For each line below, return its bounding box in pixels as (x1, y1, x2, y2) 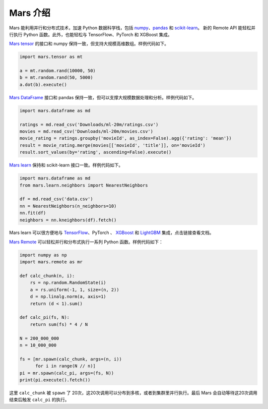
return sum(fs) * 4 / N (30, 321, 88, 327)
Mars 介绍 (9, 7, 51, 18)
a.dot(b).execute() (19, 82, 67, 87)
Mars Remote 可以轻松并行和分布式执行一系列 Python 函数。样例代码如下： (9, 238, 163, 245)
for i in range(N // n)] (35, 363, 96, 369)
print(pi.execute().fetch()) (19, 377, 91, 383)
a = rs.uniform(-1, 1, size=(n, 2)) (30, 287, 119, 292)
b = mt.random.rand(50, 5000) (19, 75, 93, 80)
